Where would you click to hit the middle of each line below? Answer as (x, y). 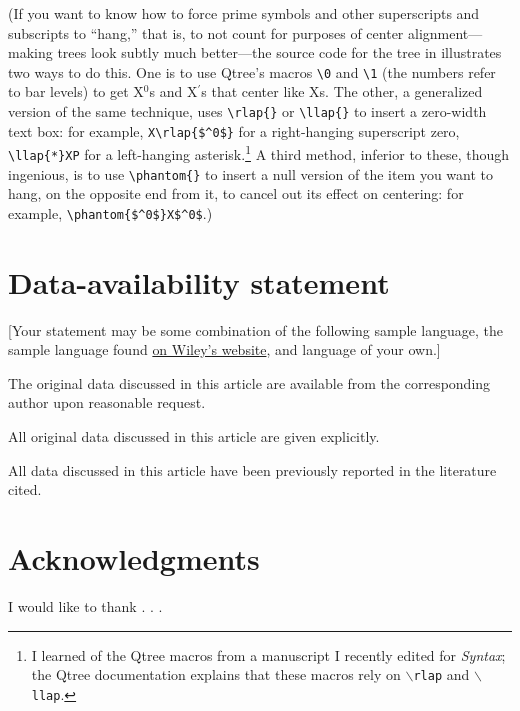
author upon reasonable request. (107, 402)
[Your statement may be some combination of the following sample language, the (255, 329)
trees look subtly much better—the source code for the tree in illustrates (279, 52)
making (30, 52)
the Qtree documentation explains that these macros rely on (216, 674)
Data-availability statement (199, 281)
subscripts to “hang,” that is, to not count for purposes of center (206, 32)
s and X (173, 91)
